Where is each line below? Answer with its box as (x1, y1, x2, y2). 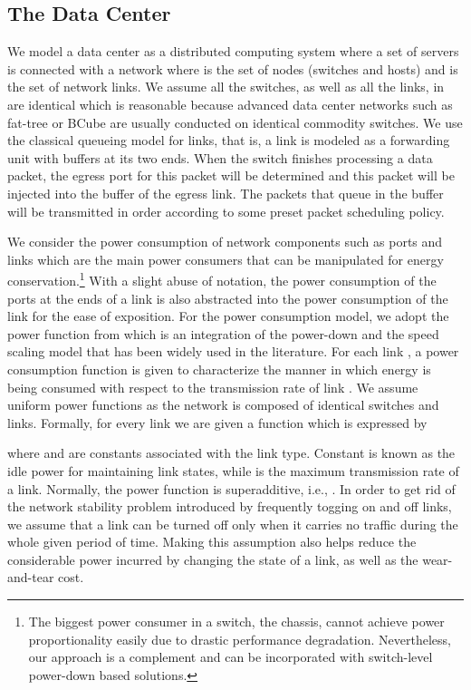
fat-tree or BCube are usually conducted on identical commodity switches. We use (7, 112, 463, 131)
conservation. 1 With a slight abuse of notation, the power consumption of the (7, 268, 437, 289)
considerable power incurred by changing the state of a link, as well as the (7, 549, 418, 569)
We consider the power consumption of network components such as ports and (7, 232, 443, 251)
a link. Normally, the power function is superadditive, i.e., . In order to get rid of (7, 479, 456, 498)
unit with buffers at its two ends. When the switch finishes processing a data (7, 148, 433, 167)
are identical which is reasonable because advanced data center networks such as (7, 94, 453, 113)
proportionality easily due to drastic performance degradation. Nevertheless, (28, 629, 451, 648)
